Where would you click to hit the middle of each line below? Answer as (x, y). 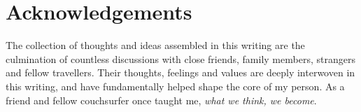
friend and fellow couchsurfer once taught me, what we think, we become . (161, 100)
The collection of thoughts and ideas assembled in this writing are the (155, 45)
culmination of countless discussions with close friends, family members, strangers (180, 58)
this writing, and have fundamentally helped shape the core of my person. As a (175, 86)
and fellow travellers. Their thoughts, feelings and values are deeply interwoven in (180, 72)
